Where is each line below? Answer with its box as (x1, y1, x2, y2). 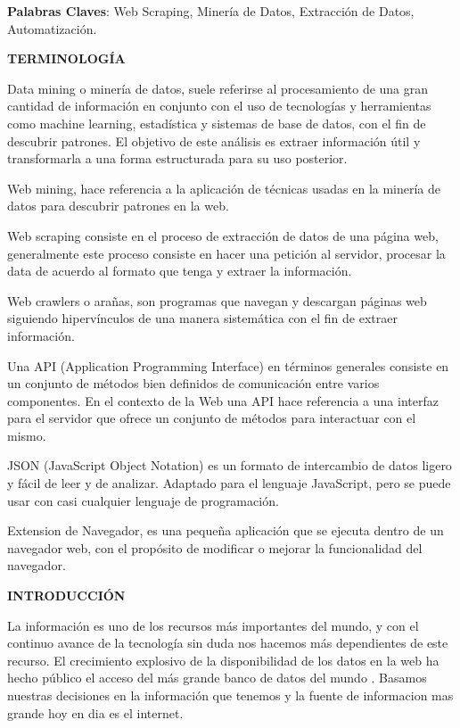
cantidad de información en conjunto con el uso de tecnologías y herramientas (7, 96, 431, 115)
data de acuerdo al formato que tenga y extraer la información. (7, 261, 352, 280)
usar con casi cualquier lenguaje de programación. (7, 491, 279, 509)
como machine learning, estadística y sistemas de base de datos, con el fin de (7, 113, 426, 132)
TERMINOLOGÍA (7, 49, 126, 68)
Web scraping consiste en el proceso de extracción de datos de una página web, (7, 226, 439, 244)
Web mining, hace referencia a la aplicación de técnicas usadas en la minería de (7, 178, 441, 197)
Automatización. (7, 19, 97, 37)
